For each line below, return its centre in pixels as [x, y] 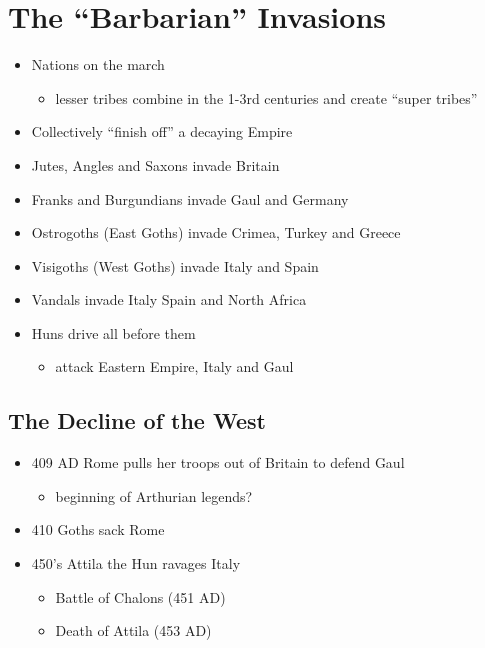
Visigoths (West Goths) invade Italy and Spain [175, 265]
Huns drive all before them [113, 332]
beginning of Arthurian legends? [154, 495]
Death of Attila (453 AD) [133, 630]
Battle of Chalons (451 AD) [140, 596]
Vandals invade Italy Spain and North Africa [169, 299]
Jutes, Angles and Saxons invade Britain [155, 164]
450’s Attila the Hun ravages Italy [136, 563]
